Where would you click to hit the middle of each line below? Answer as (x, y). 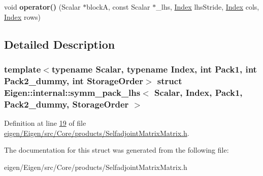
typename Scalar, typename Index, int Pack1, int (154, 69)
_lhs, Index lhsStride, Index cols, (208, 7)
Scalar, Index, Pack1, (199, 92)
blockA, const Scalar (118, 7)
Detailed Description (60, 44)
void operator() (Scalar (42, 7)
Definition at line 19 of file (45, 122)
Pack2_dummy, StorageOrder (67, 104)
